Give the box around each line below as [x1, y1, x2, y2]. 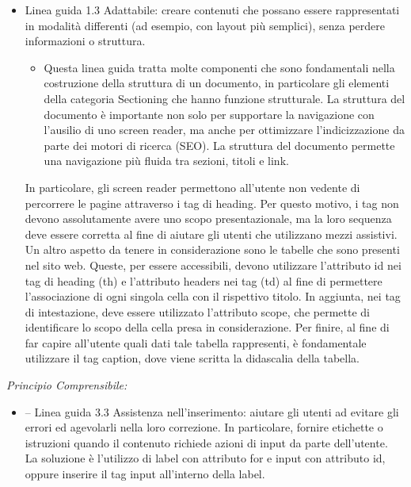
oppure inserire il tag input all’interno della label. [25, 466, 265, 482]
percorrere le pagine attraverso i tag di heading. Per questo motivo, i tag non [25, 194, 399, 211]
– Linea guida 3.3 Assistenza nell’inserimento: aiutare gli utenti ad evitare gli [25, 403, 399, 420]
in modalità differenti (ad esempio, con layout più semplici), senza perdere [25, 17, 385, 33]
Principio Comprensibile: [6, 377, 127, 393]
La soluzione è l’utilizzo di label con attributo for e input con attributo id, [25, 450, 386, 466]
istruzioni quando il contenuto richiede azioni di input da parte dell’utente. [25, 434, 388, 451]
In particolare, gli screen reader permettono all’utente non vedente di [25, 178, 360, 195]
